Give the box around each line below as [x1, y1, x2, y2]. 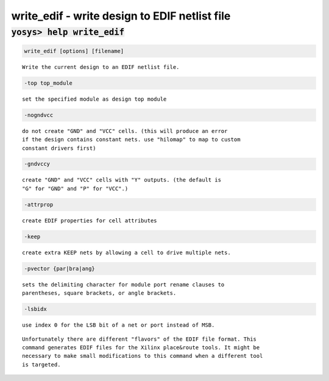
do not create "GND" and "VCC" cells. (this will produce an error [22, 127, 228, 134]
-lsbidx [24, 305, 47, 313]
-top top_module [24, 79, 73, 87]
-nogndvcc [24, 112, 54, 118]
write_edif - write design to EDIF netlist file [11, 9, 231, 23]
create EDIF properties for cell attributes [22, 217, 158, 224]
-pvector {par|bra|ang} [24, 265, 96, 272]
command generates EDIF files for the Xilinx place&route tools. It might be [22, 344, 260, 351]
